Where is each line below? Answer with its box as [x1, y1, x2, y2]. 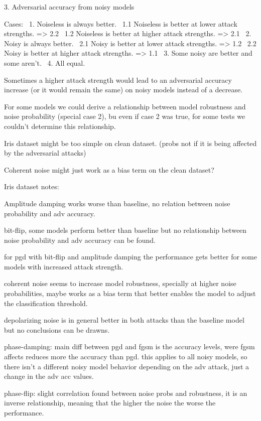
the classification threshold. [4, 298, 88, 308]
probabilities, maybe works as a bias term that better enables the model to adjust [4, 288, 256, 299]
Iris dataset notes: [4, 181, 59, 192]
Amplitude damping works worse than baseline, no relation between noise [4, 198, 230, 208]
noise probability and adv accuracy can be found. [4, 234, 156, 245]
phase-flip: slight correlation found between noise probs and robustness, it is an [4, 387, 247, 398]
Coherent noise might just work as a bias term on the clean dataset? [4, 164, 214, 175]
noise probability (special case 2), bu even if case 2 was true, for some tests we [4, 111, 245, 121]
